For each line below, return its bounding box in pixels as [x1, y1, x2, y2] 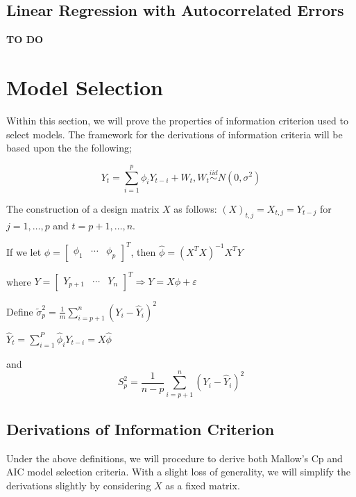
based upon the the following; [6, 140, 132, 155]
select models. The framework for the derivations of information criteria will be [6, 127, 343, 141]
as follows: [173, 201, 217, 215]
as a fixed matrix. [165, 478, 240, 492]
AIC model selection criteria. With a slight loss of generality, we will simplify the [6, 464, 350, 479]
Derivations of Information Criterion [6, 418, 275, 439]
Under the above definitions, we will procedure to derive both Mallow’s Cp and [6, 450, 343, 465]
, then [130, 244, 156, 259]
